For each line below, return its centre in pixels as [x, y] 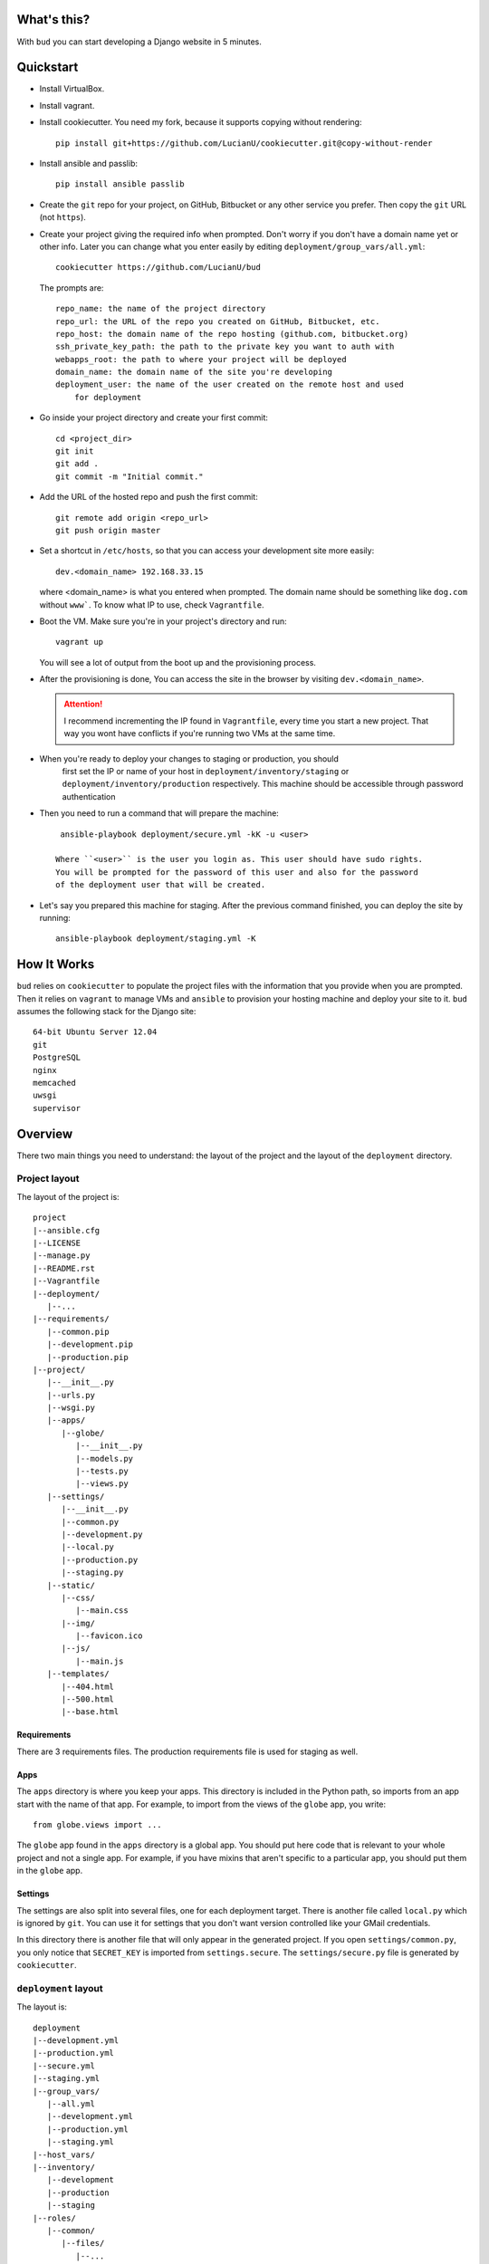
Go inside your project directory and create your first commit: [154, 417]
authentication [89, 796]
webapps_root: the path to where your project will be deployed [201, 359]
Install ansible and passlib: [89, 163]
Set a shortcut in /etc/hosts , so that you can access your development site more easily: [207, 551]
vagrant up [80, 642]
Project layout [48, 1179]
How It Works [56, 964]
